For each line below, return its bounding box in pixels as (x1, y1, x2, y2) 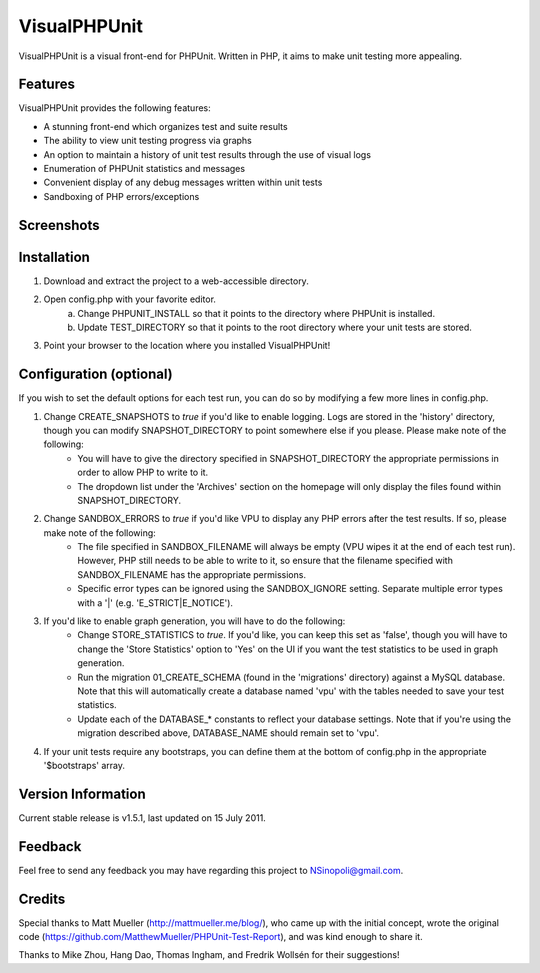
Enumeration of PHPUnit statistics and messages (43, 163, 245, 175)
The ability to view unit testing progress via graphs (43, 135, 252, 147)
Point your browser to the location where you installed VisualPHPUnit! (43, 340, 331, 352)
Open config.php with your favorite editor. (43, 293, 217, 305)
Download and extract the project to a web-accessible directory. (43, 275, 309, 287)
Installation (18, 248, 90, 265)
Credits (18, 890, 66, 907)
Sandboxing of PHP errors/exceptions (43, 190, 200, 202)
